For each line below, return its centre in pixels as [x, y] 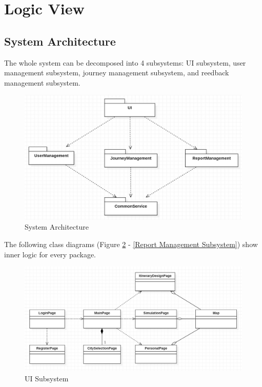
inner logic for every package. [50, 254]
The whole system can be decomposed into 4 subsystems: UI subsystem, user [125, 62]
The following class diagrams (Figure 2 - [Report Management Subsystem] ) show [131, 244]
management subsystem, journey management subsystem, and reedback [117, 73]
